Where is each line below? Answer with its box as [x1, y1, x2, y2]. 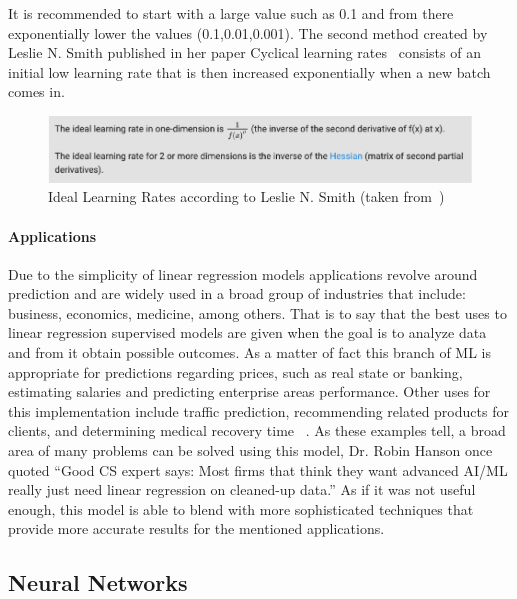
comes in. [8, 81, 65, 102]
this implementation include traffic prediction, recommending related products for [8, 400, 509, 421]
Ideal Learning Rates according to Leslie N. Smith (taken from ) [48, 186, 445, 207]
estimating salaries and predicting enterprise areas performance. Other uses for [8, 381, 491, 402]
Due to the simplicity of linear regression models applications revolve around [8, 263, 478, 284]
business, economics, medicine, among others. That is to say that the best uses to [8, 302, 507, 323]
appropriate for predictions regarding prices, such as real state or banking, [8, 361, 463, 382]
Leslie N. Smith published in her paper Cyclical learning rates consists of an [8, 42, 481, 63]
